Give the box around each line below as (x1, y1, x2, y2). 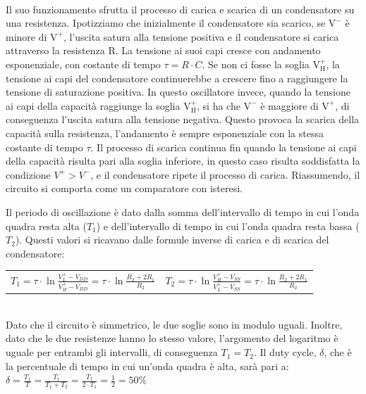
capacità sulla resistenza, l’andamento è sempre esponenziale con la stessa (6, 125, 324, 140)
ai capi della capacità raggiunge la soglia (6, 98, 181, 113)
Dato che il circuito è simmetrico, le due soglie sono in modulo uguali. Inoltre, (6, 317, 343, 331)
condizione (6, 167, 51, 182)
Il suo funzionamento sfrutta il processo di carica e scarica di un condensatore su (6, 1, 355, 16)
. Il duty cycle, (253, 345, 317, 360)
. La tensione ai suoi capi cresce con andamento (115, 43, 321, 58)
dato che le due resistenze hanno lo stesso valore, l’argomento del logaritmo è (6, 331, 338, 345)
